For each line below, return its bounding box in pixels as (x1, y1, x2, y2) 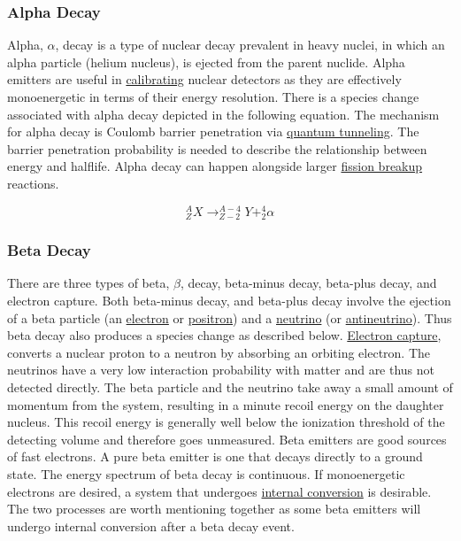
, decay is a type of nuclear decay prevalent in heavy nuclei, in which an (55, 35, 445, 54)
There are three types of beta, (7, 274, 170, 292)
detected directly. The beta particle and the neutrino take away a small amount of (7, 378, 453, 396)
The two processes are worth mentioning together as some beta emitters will (7, 499, 421, 518)
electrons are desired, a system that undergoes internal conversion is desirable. (7, 482, 432, 500)
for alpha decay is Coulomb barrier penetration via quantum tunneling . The (7, 122, 419, 141)
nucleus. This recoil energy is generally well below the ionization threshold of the (7, 413, 445, 431)
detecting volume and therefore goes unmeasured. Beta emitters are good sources (7, 429, 447, 448)
